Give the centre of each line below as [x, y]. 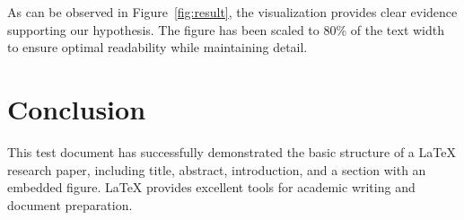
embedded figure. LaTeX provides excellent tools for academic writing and [211, 187]
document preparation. [70, 204]
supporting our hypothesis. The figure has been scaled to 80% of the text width [226, 29]
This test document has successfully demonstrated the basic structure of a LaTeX [232, 151]
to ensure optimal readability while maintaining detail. [158, 47]
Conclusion [77, 108]
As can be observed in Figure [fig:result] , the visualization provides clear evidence [232, 12]
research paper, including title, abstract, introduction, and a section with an [217, 169]
